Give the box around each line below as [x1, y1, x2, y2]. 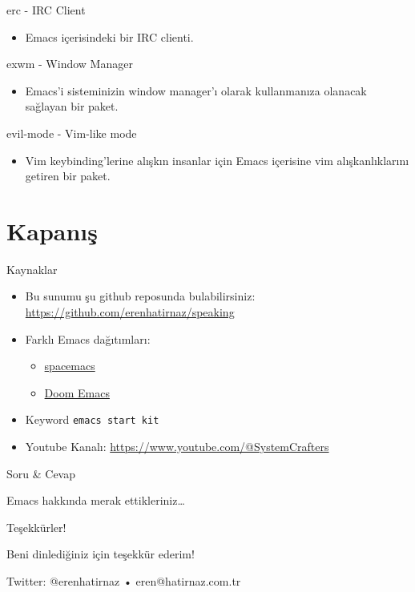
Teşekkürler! [6, 518, 66, 535]
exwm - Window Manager [6, 55, 133, 72]
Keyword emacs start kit [25, 411, 159, 428]
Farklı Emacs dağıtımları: [25, 330, 151, 347]
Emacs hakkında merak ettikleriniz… [6, 492, 185, 509]
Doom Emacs [44, 384, 110, 401]
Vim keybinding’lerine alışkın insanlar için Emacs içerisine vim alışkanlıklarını [25, 151, 409, 168]
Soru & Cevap [6, 465, 75, 481]
